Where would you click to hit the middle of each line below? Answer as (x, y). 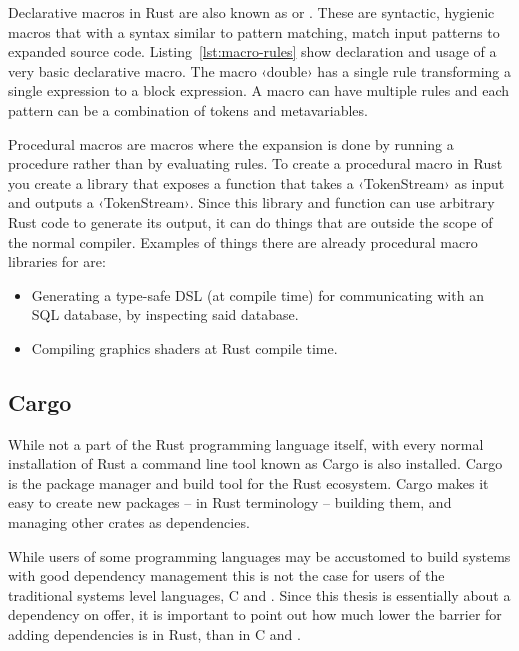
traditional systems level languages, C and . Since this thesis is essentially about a (259, 594)
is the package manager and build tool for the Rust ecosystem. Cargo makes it (248, 482)
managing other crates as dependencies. (129, 522)
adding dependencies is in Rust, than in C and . (154, 634)
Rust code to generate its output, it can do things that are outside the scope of (250, 221)
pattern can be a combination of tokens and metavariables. (188, 109)
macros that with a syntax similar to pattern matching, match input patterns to (254, 31)
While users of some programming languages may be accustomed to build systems (259, 555)
